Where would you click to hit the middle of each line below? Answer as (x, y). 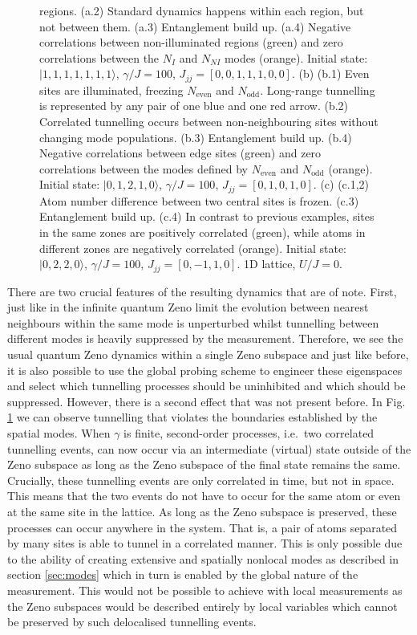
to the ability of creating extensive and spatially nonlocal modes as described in (203, 558)
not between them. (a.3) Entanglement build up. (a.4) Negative (195, 26)
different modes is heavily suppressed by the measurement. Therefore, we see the (205, 338)
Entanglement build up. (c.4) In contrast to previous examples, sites (207, 216)
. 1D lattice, (266, 264)
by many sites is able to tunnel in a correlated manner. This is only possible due (205, 543)
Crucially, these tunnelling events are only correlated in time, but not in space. (201, 480)
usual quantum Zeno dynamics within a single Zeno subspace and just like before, (208, 354)
